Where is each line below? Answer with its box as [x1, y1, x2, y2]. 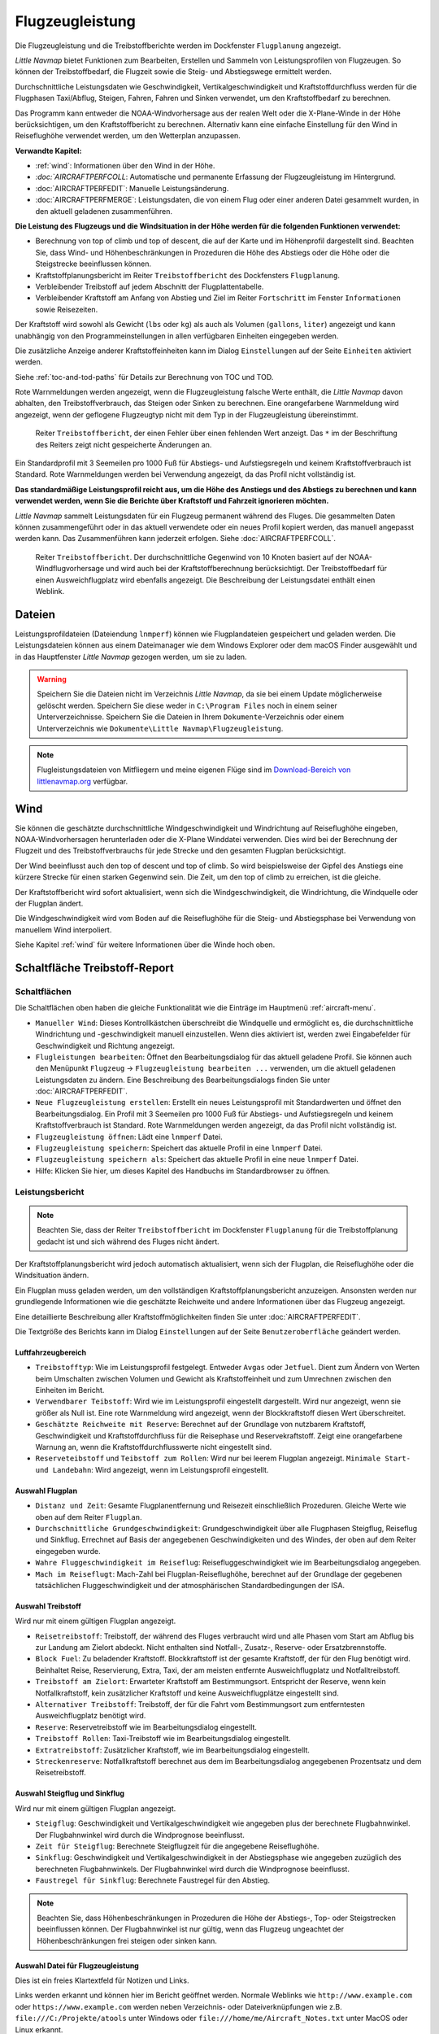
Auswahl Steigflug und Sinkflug [15, 1788, 125, 1798]
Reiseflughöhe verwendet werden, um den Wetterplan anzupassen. [15, 131, 241, 141]
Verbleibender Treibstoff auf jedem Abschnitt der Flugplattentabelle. [35, 282, 264, 291]
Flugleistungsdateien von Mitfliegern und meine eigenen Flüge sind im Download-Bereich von [37, 765, 351, 775]
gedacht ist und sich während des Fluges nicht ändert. [37, 1237, 219, 1246]
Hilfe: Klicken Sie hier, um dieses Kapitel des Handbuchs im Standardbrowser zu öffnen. [35, 1166, 331, 1176]
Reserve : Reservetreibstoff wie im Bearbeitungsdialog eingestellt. [35, 1722, 258, 1732]
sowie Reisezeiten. [35, 304, 98, 314]
